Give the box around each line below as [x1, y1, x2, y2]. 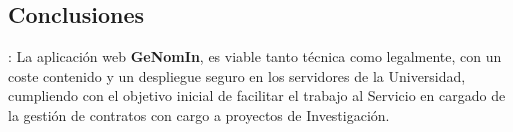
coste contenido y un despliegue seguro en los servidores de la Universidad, [8, 65, 466, 86]
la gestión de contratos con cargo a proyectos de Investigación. [8, 104, 390, 125]
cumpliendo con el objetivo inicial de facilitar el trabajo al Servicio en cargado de [8, 85, 506, 106]
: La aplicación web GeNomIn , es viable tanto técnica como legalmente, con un [8, 46, 502, 67]
